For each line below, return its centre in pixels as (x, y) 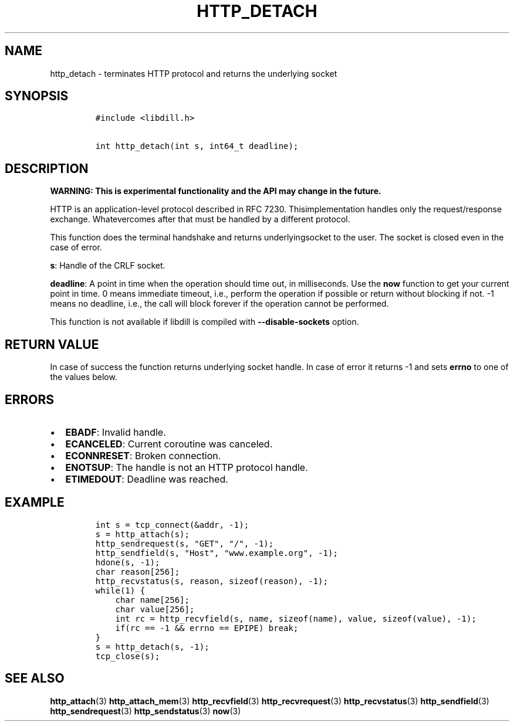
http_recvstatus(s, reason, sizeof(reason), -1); (212, 581)
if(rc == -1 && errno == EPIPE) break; (207, 628)
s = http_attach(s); (142, 534)
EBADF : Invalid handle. (116, 432)
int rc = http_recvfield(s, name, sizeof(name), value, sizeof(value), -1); (296, 618)
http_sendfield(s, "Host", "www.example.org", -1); (217, 553)
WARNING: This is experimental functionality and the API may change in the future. (216, 191)
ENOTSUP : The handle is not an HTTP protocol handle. (187, 467)
